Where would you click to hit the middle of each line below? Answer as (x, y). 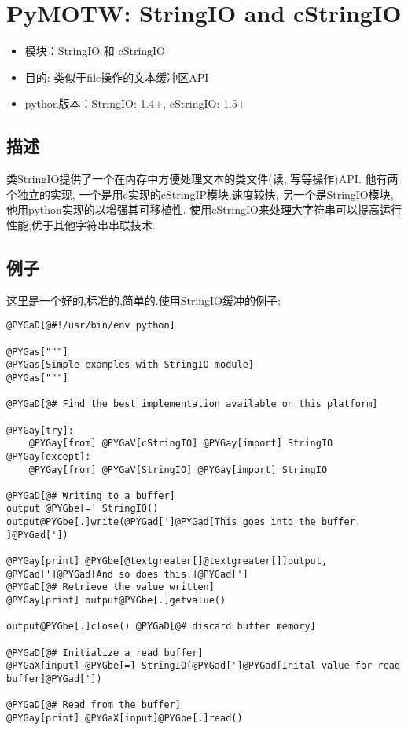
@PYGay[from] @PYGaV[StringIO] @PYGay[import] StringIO (178, 470)
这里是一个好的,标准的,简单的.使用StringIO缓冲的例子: (143, 300)
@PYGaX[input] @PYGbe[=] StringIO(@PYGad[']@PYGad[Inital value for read (204, 666)
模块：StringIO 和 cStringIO (95, 51)
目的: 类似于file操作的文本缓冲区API (117, 77)
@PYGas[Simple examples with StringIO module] (130, 365)
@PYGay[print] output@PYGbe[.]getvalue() (116, 601)
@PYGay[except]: (49, 456)
